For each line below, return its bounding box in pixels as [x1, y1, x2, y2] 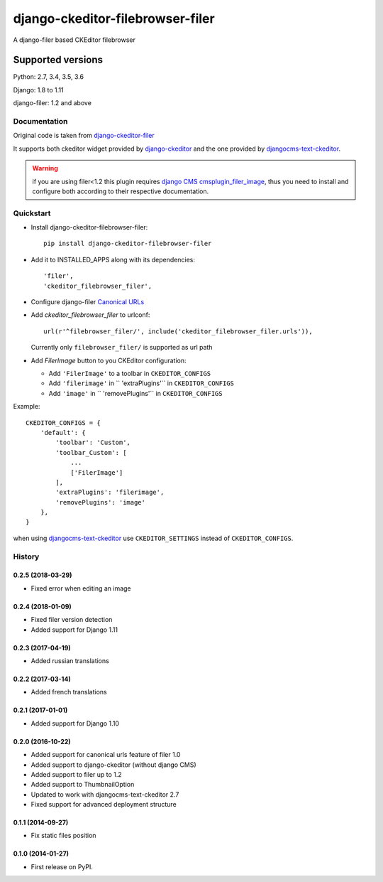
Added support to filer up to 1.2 [30, 770, 122, 778]
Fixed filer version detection [30, 615, 113, 624]
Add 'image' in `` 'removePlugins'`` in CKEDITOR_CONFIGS [48, 389, 223, 397]
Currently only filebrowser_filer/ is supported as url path [30, 343, 213, 352]
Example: [13, 402, 40, 411]
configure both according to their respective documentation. [32, 187, 209, 195]
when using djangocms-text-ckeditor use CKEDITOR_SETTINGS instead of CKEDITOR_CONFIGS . [13, 534, 294, 542]
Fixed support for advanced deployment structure [30, 800, 177, 809]
